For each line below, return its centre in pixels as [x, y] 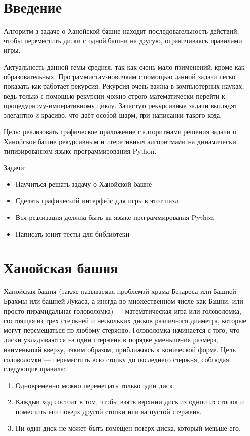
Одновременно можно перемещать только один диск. [95, 385]
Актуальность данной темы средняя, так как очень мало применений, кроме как [124, 66]
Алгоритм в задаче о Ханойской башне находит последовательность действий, [122, 31]
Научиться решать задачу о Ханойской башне [84, 184]
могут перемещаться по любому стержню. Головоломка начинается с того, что [122, 330]
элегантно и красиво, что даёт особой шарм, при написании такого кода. [113, 115]
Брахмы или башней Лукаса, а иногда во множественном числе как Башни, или [124, 301]
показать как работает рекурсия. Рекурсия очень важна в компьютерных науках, [124, 86]
